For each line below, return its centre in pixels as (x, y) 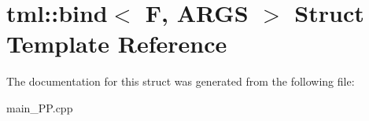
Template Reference (117, 44)
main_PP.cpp (40, 107)
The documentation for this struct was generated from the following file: (181, 81)
